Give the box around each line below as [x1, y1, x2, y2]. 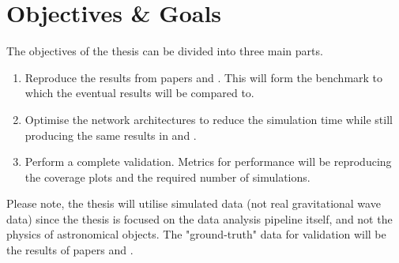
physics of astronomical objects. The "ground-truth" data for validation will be [6, 226, 386, 242]
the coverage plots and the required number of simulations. [24, 168, 311, 185]
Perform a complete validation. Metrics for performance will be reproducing [24, 153, 392, 170]
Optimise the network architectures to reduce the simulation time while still [24, 111, 393, 127]
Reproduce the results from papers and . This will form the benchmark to [24, 69, 383, 85]
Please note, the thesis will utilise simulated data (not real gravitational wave [6, 195, 381, 212]
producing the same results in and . [24, 126, 197, 143]
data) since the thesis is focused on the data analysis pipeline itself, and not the [6, 210, 393, 227]
